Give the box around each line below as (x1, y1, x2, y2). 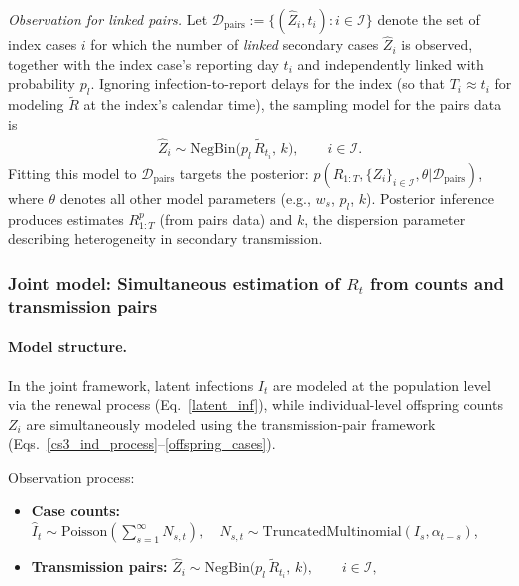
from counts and (370, 270, 505, 295)
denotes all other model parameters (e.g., (59, 187, 311, 208)
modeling (8, 94, 64, 115)
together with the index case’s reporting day (8, 53, 279, 74)
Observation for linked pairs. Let (8, 9, 208, 29)
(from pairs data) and (159, 208, 293, 229)
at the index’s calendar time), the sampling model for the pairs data (83, 94, 502, 115)
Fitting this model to (8, 162, 137, 183)
